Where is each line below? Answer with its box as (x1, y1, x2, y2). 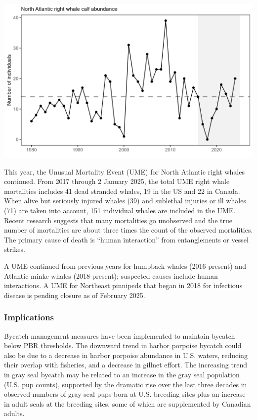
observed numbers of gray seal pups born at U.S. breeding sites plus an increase (4, 389, 246, 399)
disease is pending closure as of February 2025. (4, 290, 145, 300)
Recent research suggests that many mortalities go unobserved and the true (4, 215, 233, 225)
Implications (4, 311, 54, 323)
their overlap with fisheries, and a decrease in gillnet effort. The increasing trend (4, 360, 248, 370)
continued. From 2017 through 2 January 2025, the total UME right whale (4, 176, 230, 186)
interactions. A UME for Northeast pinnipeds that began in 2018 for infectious (4, 280, 243, 291)
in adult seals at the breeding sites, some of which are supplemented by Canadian (4, 398, 251, 409)
